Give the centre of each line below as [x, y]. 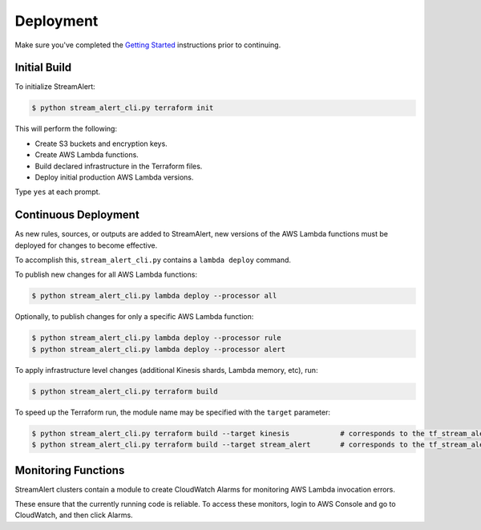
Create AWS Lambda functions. [87, 155]
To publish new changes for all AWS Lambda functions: [106, 275]
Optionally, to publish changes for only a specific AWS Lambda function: [134, 317]
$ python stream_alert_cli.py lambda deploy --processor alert [159, 349]
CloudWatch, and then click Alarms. [74, 515]
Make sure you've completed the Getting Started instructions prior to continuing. [148, 45]
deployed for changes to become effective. [86, 245]
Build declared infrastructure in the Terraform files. [119, 166]
